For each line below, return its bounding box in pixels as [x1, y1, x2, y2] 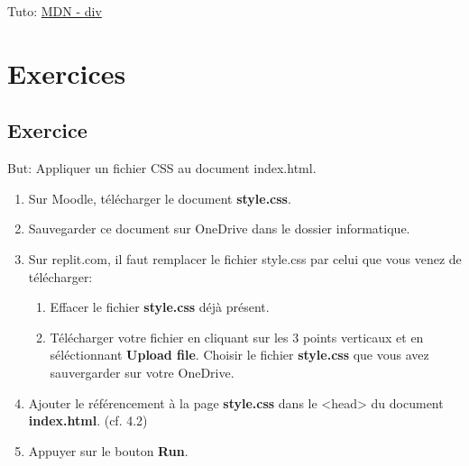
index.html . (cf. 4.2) [28, 411, 148, 430]
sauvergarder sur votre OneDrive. [50, 362, 234, 381]
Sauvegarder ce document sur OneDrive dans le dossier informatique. [28, 219, 410, 238]
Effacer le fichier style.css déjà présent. [50, 297, 270, 316]
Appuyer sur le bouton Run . [28, 441, 189, 460]
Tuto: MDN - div [7, 2, 102, 20]
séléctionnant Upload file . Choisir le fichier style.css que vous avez [50, 345, 429, 364]
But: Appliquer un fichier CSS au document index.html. [7, 159, 317, 178]
